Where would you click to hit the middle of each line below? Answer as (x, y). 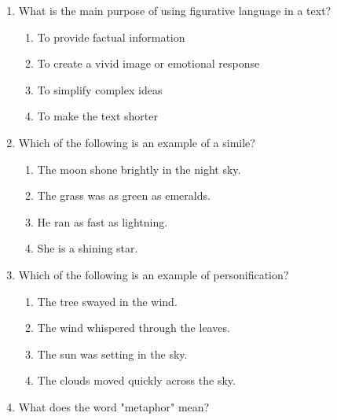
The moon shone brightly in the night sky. (139, 169)
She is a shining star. (88, 248)
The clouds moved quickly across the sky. (136, 380)
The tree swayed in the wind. (107, 301)
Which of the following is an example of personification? (154, 274)
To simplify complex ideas (100, 89)
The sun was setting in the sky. (112, 354)
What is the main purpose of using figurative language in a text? (175, 10)
